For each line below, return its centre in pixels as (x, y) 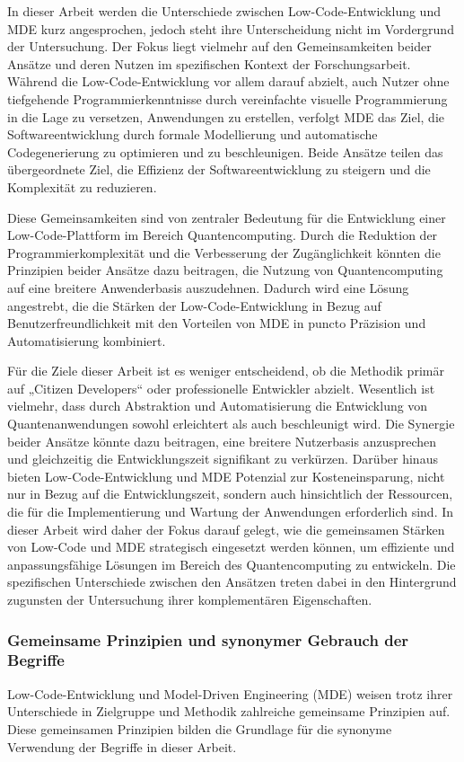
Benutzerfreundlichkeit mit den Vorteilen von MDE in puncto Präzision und (217, 323)
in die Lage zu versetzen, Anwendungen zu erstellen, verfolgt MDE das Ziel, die (226, 116)
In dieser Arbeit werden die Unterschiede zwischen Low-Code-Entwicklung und (224, 11)
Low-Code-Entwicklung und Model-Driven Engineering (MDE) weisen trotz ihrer (230, 693)
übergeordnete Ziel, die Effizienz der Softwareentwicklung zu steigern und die (219, 169)
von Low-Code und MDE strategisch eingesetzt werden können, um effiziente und (231, 547)
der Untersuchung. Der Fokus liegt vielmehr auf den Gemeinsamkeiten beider (219, 46)
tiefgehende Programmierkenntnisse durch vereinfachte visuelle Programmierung (228, 98)
